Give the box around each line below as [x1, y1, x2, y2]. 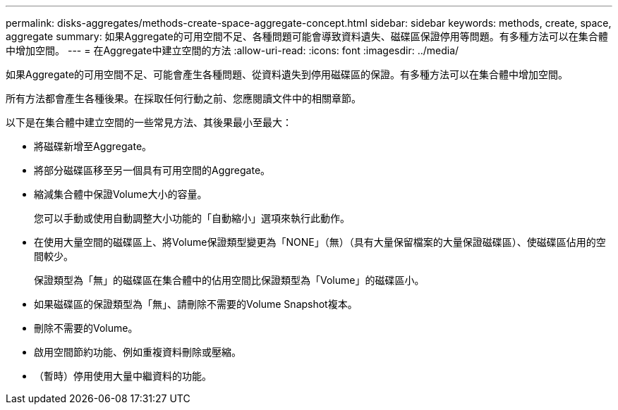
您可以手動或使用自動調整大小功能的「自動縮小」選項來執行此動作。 [34, 212, 350, 224]
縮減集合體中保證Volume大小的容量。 [34, 188, 207, 200]
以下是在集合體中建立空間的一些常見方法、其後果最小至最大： [6, 116, 292, 128]
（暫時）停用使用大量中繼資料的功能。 [34, 370, 212, 382]
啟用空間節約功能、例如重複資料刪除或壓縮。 [34, 346, 241, 358]
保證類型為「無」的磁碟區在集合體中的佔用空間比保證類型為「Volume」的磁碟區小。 [34, 274, 425, 286]
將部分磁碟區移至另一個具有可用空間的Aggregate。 [34, 164, 271, 176]
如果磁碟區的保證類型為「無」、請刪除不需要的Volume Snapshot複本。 [34, 298, 358, 310]
